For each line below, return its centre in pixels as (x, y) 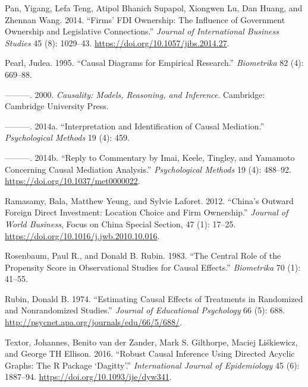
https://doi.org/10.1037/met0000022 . (73, 181)
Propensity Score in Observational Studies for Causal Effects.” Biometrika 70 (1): (153, 267)
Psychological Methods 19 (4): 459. (67, 137)
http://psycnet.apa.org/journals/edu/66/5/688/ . (93, 322)
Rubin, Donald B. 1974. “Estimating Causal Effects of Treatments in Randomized (154, 298)
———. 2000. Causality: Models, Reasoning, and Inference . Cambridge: (135, 94)
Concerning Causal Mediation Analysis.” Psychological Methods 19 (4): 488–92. (148, 169)
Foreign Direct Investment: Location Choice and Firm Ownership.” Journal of (147, 212)
